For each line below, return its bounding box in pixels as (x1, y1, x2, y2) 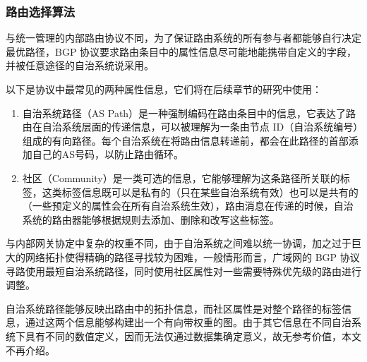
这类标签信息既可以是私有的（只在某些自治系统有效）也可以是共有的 (42, 184, 359, 199)
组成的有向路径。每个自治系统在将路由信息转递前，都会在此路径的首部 (22, 133, 349, 147)
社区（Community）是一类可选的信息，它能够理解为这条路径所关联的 (22, 170, 340, 185)
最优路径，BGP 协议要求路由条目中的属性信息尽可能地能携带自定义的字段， (6, 44, 357, 59)
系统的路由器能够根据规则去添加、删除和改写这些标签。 (22, 212, 279, 227)
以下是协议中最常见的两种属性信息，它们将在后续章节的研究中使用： (6, 82, 322, 96)
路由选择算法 (6, 2, 76, 20)
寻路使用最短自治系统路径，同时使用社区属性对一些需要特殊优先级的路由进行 (6, 263, 361, 278)
